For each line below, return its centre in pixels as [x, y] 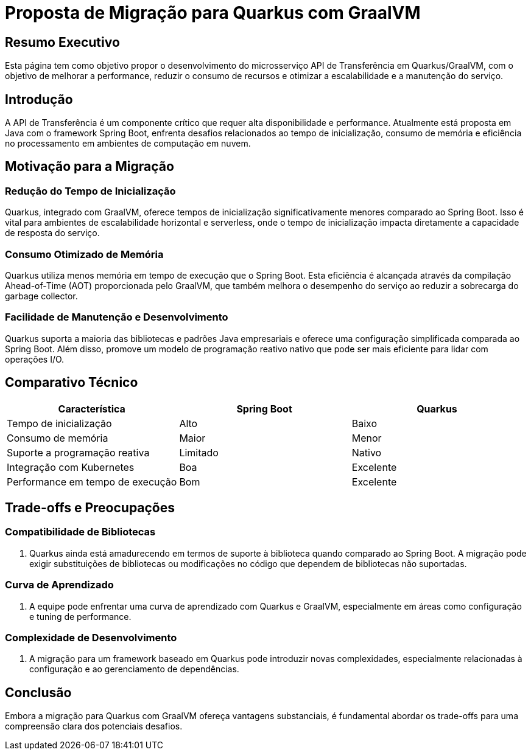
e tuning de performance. [80, 616]
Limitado [199, 452]
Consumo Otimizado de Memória [84, 254]
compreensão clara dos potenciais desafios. [94, 726]
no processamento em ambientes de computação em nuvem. [128, 144]
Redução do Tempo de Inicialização [90, 191]
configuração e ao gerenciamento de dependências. [134, 669]
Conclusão [38, 692]
